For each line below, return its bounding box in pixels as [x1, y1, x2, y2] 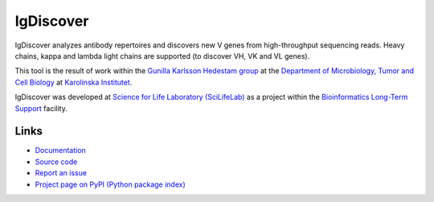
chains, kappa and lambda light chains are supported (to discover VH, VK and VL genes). [14, 51, 310, 60]
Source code [35, 157, 78, 167]
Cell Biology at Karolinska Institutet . [14, 77, 133, 87]
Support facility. [14, 103, 68, 113]
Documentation [35, 146, 86, 155]
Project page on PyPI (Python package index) [35, 179, 186, 189]
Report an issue [35, 168, 88, 178]
